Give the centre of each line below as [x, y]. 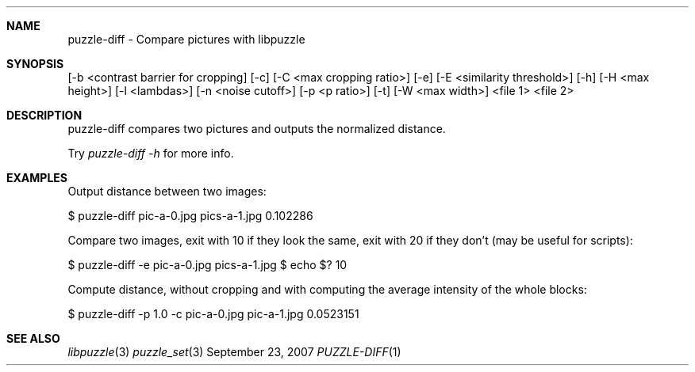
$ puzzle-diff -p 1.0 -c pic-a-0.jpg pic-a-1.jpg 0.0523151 [213, 314]
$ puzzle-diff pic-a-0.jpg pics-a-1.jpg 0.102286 [190, 216]
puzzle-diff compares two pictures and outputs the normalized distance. [257, 129]
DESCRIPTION [44, 115]
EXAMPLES [37, 178]
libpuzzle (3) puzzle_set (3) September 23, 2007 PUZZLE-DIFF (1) [234, 352]
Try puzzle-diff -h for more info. [151, 153]
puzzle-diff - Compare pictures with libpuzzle [186, 39]
